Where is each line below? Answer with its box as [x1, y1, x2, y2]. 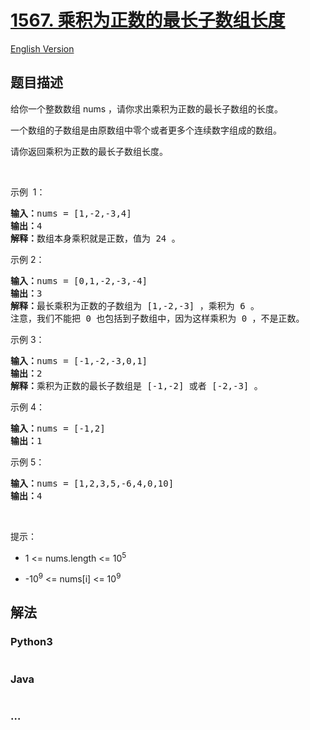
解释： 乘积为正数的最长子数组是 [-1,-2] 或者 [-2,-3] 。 [10, 380, 263, 391]
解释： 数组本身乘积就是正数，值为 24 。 [10, 232, 181, 244]
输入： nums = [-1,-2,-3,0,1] [10, 355, 148, 366]
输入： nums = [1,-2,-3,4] [10, 207, 132, 219]
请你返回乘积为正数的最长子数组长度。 [10, 145, 168, 157]
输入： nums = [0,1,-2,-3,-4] [10, 275, 148, 286]
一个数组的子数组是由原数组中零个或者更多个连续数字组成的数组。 [10, 124, 282, 136]
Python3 [10, 635, 53, 649]
